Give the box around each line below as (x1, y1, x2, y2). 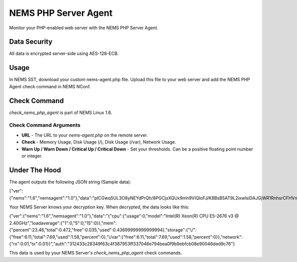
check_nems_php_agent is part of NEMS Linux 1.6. (9, 109, 112, 115)
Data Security (9, 38, 53, 46)
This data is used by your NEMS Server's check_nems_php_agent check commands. (9, 250, 182, 256)
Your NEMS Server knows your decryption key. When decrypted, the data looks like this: (9, 204, 190, 210)
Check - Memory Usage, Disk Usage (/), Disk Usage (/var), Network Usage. (21, 139, 177, 145)
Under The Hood (9, 166, 61, 174)
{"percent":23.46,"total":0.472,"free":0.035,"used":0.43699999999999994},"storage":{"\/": (9, 227, 197, 233)
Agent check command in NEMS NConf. (9, 83, 91, 89)
